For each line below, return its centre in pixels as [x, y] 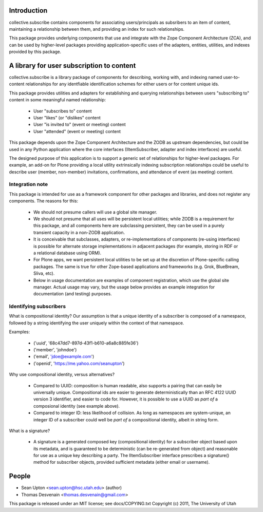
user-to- [232, 77]
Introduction [28, 10]
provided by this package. [35, 52]
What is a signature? [29, 431]
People [20, 476]
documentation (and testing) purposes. [73, 294]
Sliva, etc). [44, 273]
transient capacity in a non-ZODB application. [79, 232]
